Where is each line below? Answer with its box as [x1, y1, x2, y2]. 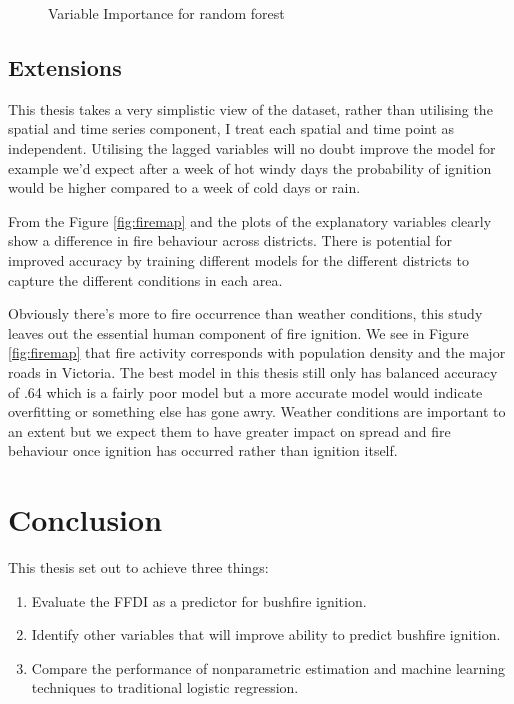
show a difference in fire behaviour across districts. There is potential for [8, 230, 453, 251]
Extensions [8, 51, 122, 82]
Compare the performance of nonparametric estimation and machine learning [31, 657, 506, 678]
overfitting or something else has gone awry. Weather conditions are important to [8, 401, 506, 422]
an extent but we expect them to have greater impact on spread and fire [8, 420, 451, 441]
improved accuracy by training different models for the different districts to [8, 249, 469, 270]
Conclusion [8, 499, 163, 540]
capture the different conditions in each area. [8, 269, 283, 290]
